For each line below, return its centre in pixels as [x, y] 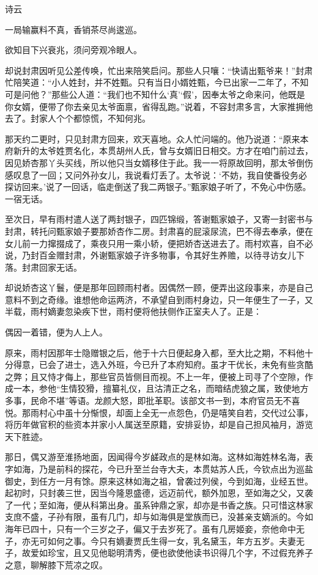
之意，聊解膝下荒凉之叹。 [56, 564]
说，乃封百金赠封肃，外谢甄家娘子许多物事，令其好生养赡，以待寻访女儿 [150, 255]
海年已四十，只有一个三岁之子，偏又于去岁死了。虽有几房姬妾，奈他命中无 [155, 528]
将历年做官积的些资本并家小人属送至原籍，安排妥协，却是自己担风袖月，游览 [159, 424]
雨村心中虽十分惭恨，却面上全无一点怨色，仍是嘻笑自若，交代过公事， [172, 412]
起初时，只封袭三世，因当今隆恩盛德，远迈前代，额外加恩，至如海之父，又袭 [159, 493]
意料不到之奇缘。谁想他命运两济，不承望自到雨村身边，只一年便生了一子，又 [159, 299]
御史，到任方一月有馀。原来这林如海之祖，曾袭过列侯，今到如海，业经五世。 [159, 481]
